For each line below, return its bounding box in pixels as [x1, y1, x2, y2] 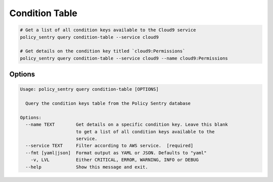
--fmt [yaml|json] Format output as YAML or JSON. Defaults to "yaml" [25, 150, 207, 156]
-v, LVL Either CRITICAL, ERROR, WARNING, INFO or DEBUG [30, 157, 199, 163]
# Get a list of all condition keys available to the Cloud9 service [20, 27, 196, 33]
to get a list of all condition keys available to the [76, 129, 215, 135]
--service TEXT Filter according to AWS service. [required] [25, 143, 194, 149]
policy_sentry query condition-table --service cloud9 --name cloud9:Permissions [20, 55, 229, 61]
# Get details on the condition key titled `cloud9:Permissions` [20, 48, 186, 54]
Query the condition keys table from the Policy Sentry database [25, 101, 191, 106]
